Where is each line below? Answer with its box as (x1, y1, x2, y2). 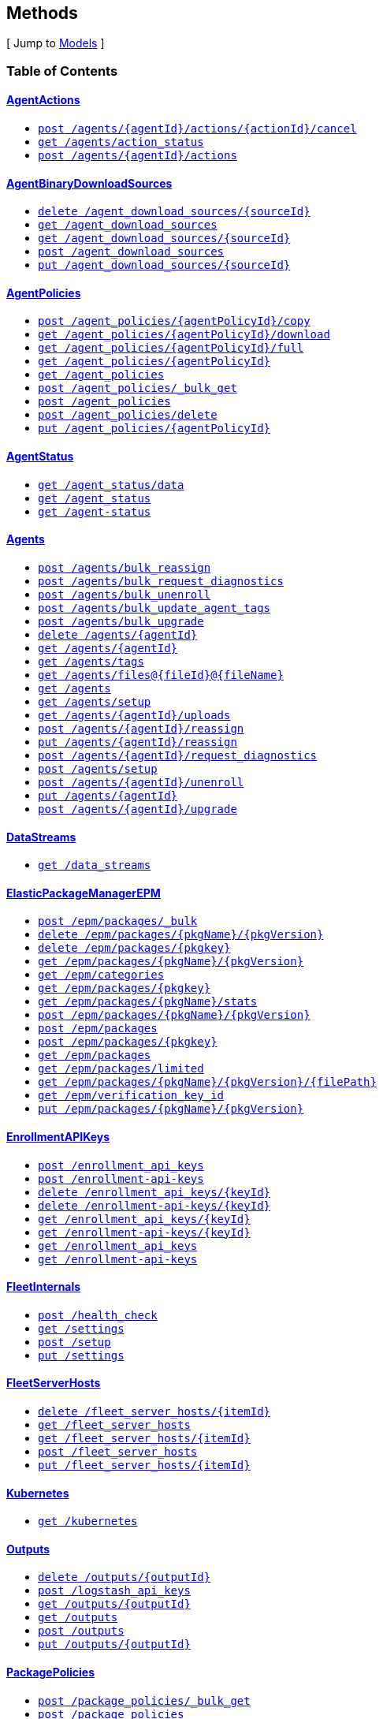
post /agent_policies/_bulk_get (38, 382, 237, 395)
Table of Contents (6, 62, 118, 79)
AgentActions (6, 93, 80, 107)
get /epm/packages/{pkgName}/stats (38, 995, 258, 1009)
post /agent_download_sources (38, 245, 225, 259)
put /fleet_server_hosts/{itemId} (38, 1458, 251, 1471)
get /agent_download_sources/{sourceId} (38, 232, 291, 245)
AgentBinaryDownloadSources (6, 176, 173, 190)
